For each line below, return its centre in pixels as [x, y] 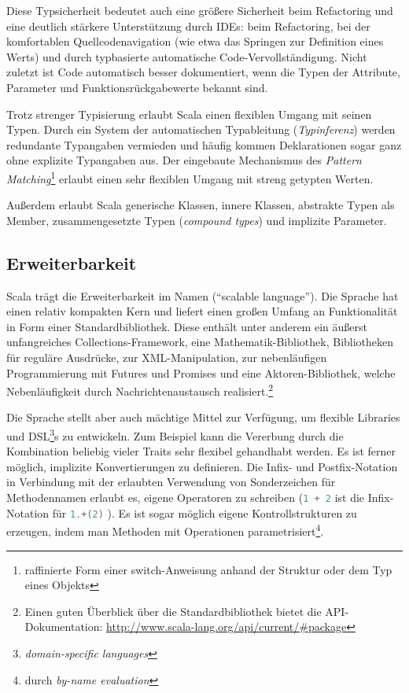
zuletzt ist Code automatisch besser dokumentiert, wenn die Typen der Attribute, [203, 72]
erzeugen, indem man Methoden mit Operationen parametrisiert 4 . [165, 530]
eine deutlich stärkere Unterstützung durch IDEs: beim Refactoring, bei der [188, 26]
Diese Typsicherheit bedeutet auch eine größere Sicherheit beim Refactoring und [200, 10]
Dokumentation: [64, 627]
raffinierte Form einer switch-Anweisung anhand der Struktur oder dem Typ [208, 569]
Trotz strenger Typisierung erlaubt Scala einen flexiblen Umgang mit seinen [189, 114]
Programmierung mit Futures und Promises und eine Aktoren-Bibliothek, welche [201, 372]
